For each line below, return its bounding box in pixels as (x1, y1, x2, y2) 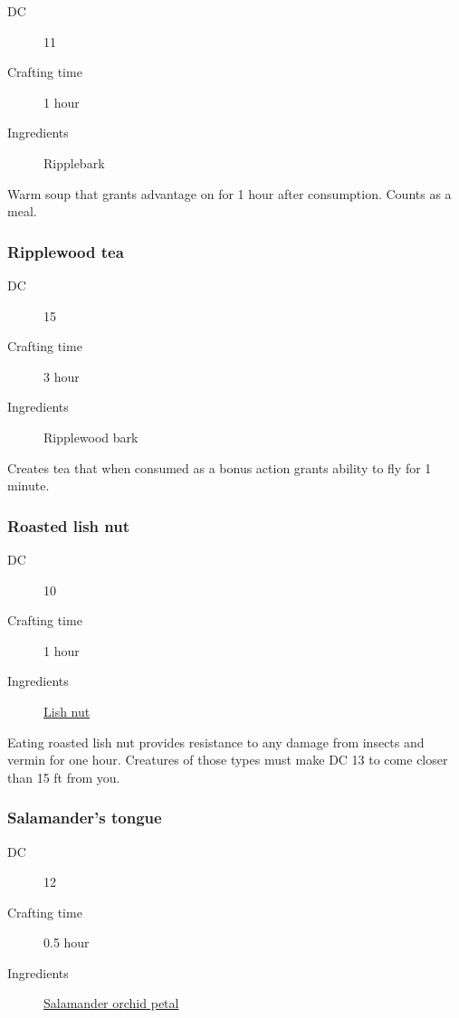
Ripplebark (43, 153, 105, 172)
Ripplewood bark (43, 427, 139, 446)
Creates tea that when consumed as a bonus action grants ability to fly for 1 (7, 458, 432, 477)
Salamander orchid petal (43, 994, 179, 1013)
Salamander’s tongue (7, 806, 162, 829)
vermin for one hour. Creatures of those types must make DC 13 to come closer (7, 750, 448, 769)
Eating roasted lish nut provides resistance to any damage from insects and (7, 732, 425, 751)
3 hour (43, 366, 80, 385)
